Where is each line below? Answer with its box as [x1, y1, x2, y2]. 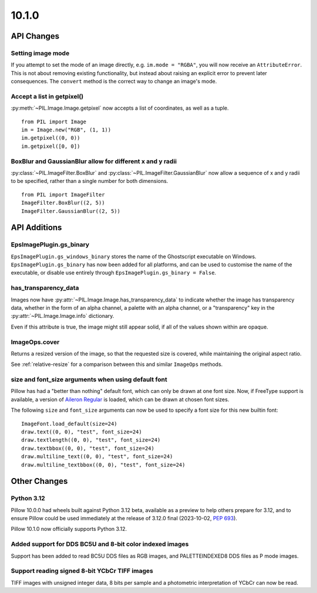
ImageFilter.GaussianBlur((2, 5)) [21, 208, 120, 214]
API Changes [11, 31, 60, 41]
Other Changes [11, 476, 68, 486]
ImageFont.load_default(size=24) [21, 420, 117, 427]
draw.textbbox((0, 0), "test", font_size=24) [21, 445, 155, 452]
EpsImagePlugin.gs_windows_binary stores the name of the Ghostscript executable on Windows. [11, 253, 257, 260]
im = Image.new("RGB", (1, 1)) [21, 127, 112, 133]
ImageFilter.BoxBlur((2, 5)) [21, 199, 105, 206]
